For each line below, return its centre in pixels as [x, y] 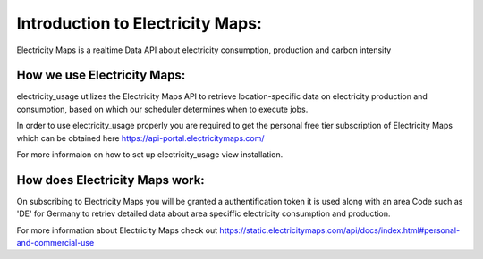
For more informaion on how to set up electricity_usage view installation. [150, 155]
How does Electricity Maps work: [110, 180]
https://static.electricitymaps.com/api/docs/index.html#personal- [340, 230]
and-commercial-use [55, 243]
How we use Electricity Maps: [101, 75]
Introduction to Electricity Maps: [140, 23]
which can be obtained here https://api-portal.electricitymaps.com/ [140, 138]
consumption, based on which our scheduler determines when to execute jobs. [162, 109]
